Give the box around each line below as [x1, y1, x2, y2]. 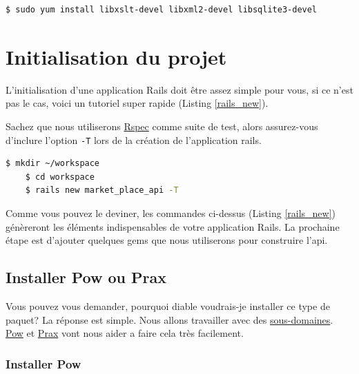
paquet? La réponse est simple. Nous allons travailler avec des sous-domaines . [6, 312, 333, 326]
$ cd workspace [25, 172, 95, 182]
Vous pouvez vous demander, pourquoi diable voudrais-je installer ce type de [6, 298, 330, 313]
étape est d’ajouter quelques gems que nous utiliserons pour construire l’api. [6, 233, 328, 247]
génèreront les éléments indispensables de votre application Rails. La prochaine [6, 219, 340, 233]
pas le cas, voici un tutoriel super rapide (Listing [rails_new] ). [6, 96, 269, 110]
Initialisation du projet [6, 42, 227, 70]
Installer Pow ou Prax [6, 267, 166, 288]
